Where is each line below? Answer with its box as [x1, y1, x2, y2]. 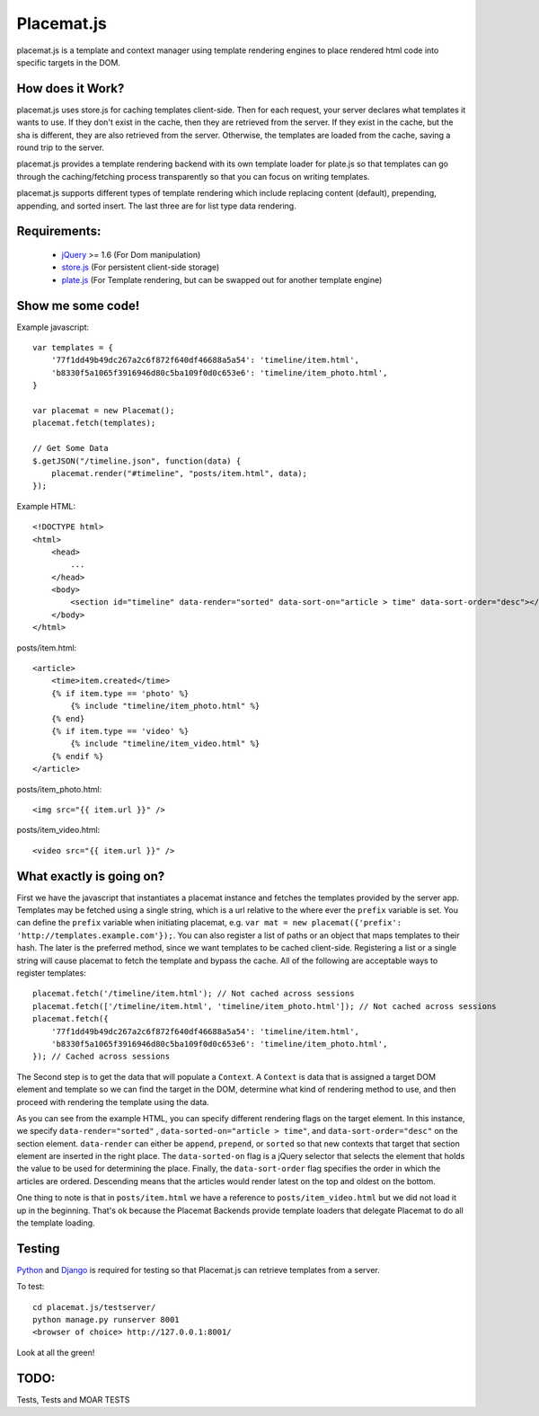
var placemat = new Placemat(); [32, 405, 175, 416]
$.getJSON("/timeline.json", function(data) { [32, 456, 242, 466]
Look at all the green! [16, 1347, 95, 1358]
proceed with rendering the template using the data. [16, 1096, 210, 1107]
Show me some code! [16, 297, 140, 314]
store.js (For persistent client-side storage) [61, 261, 220, 273]
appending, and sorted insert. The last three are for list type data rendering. [16, 200, 296, 211]
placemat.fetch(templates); [32, 418, 156, 429]
